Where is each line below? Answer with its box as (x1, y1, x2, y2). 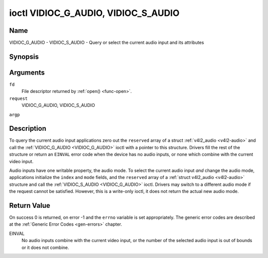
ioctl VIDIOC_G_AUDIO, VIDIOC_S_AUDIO (9, 7, 180, 18)
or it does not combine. (21, 244, 69, 251)
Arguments (9, 68, 45, 77)
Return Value (9, 201, 51, 210)
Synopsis (9, 52, 39, 61)
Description (9, 124, 47, 133)
